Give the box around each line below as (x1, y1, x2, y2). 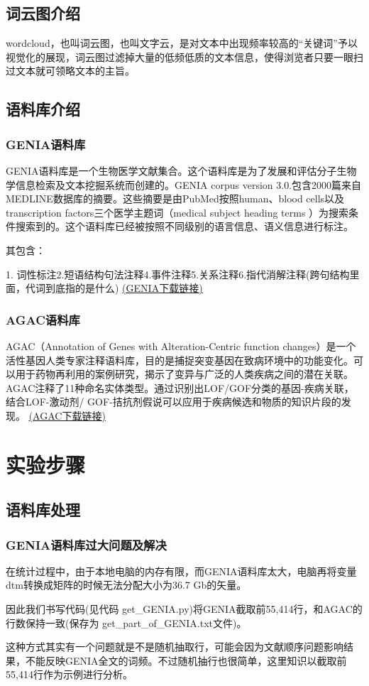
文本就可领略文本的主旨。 (15, 63, 135, 78)
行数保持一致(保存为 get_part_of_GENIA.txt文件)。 (6, 615, 247, 630)
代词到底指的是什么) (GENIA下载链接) (25, 281, 203, 295)
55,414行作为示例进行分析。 (6, 667, 133, 682)
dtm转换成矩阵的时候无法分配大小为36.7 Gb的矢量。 (6, 577, 247, 592)
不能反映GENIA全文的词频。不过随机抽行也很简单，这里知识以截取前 (25, 653, 347, 668)
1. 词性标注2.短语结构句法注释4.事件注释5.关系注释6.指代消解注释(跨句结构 (6, 266, 350, 281)
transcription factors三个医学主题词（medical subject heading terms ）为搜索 (6, 205, 349, 219)
